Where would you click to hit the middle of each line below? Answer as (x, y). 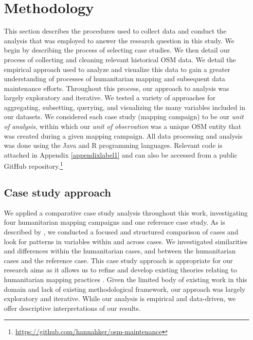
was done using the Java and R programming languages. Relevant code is (113, 145)
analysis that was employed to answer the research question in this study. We (119, 40)
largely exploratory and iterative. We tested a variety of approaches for (110, 98)
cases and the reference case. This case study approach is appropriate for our (118, 260)
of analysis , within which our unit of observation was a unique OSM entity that (123, 126)
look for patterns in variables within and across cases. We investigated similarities (126, 241)
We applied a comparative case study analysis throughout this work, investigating (126, 212)
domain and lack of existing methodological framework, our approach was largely (125, 289)
